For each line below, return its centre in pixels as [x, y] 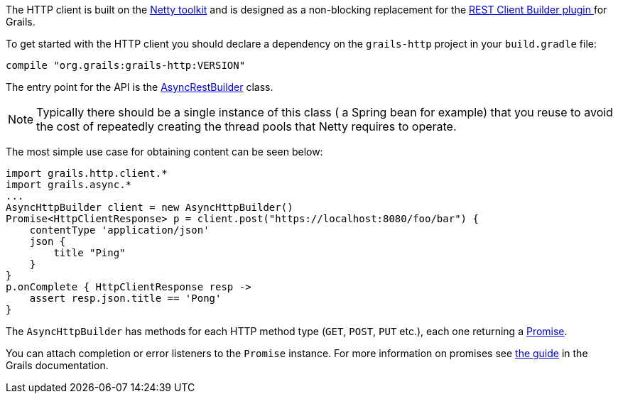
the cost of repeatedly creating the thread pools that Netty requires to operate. [246, 126]
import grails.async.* [69, 185]
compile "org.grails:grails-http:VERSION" [126, 65]
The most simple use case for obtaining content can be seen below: [164, 152]
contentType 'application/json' [119, 230]
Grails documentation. [57, 365]
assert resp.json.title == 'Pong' [125, 298]
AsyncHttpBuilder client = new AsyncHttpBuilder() [150, 207]
